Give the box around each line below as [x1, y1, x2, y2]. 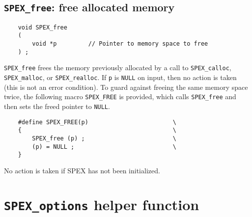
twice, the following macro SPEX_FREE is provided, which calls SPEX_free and [4, 91, 236, 102]
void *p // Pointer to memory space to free [32, 40, 208, 48]
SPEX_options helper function [4, 194, 199, 214]
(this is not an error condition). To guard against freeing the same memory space [4, 81, 248, 92]
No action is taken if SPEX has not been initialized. [4, 165, 160, 175]
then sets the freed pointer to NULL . [4, 101, 110, 111]
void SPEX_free [18, 24, 67, 31]
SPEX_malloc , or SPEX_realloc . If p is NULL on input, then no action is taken [4, 72, 237, 82]
